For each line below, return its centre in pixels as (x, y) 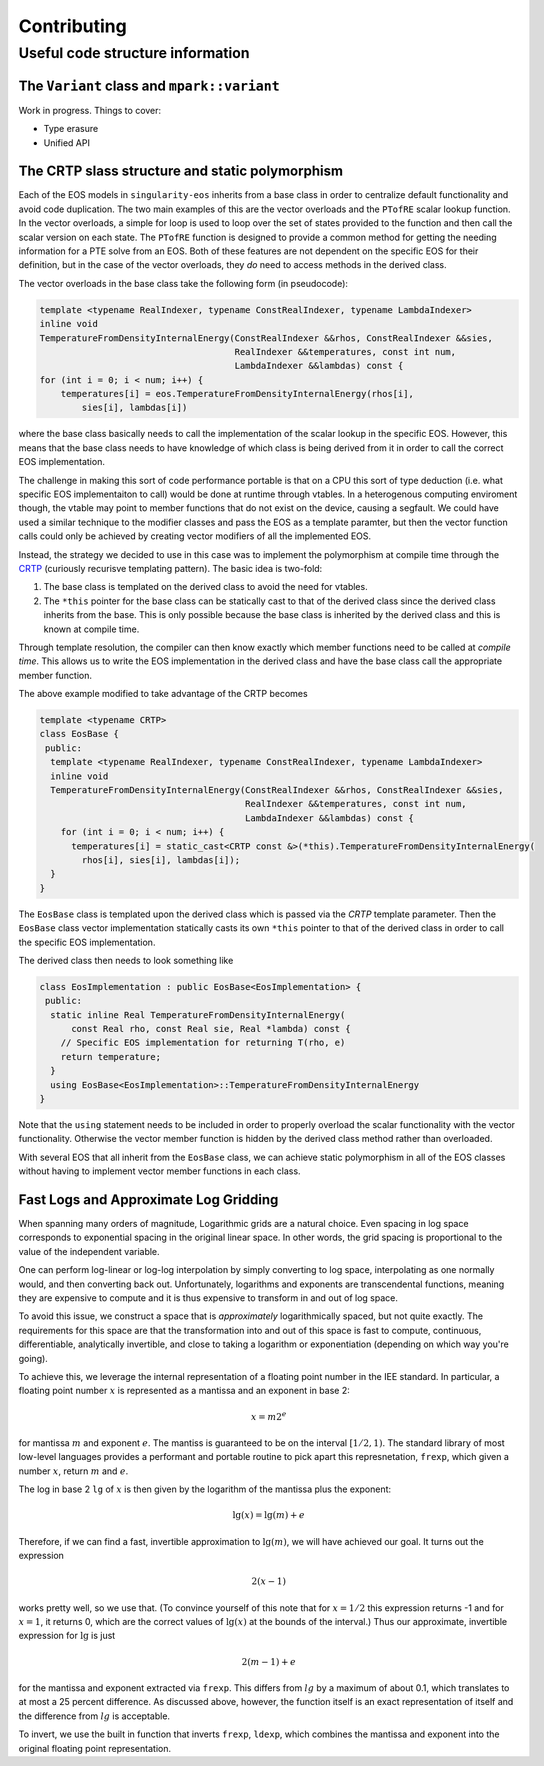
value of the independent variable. (89, 1251)
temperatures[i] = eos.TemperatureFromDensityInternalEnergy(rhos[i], (237, 394)
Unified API (66, 142)
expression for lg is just (67, 1636)
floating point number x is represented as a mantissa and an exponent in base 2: (184, 1391)
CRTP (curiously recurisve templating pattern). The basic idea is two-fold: (170, 568)
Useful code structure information (134, 53)
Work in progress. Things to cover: (90, 110)
